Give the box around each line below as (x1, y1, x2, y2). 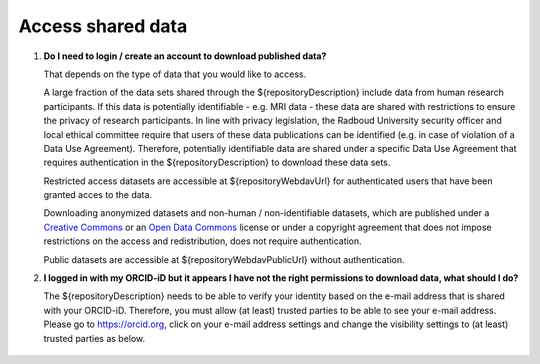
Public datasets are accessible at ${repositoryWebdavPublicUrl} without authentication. (43, 253, 405, 265)
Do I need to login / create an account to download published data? (43, 50, 327, 62)
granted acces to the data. (43, 189, 153, 201)
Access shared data (18, 15, 188, 37)
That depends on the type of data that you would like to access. (43, 68, 307, 80)
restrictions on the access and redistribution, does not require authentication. (43, 235, 362, 247)
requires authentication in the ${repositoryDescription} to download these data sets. (43, 156, 391, 169)
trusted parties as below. (43, 332, 146, 344)
